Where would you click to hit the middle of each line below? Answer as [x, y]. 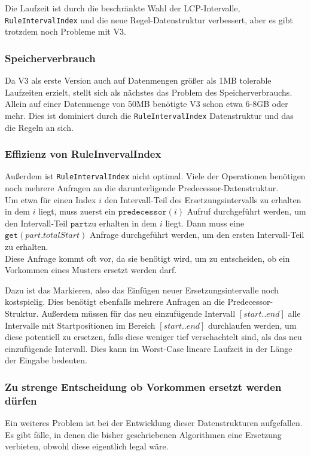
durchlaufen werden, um [252, 325]
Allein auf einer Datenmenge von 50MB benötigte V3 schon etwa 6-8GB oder [147, 104]
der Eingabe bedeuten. [46, 360]
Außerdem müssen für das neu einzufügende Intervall [138, 313]
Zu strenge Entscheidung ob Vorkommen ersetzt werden [143, 386]
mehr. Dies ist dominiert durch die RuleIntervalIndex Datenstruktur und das [149, 115]
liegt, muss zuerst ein [77, 211]
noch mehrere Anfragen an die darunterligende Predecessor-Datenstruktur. [142, 187]
